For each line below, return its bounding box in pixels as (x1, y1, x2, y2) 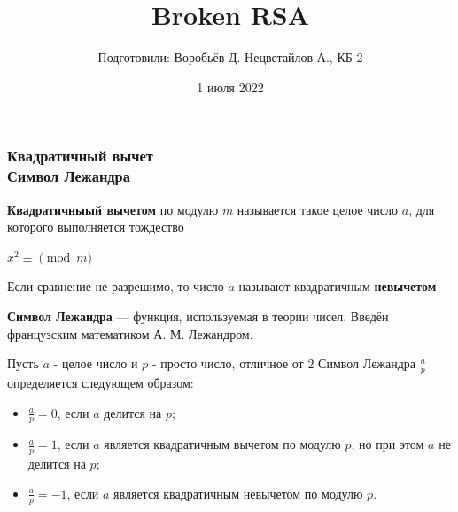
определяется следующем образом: (7, 373, 194, 391)
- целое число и (53, 354, 138, 373)
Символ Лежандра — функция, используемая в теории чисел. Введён (7, 306, 389, 325)
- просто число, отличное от (151, 354, 304, 373)
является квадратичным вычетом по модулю (104, 435, 341, 453)
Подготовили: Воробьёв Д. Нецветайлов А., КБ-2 (97, 48, 363, 67)
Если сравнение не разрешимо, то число (7, 277, 224, 295)
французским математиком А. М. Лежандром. (7, 324, 253, 343)
